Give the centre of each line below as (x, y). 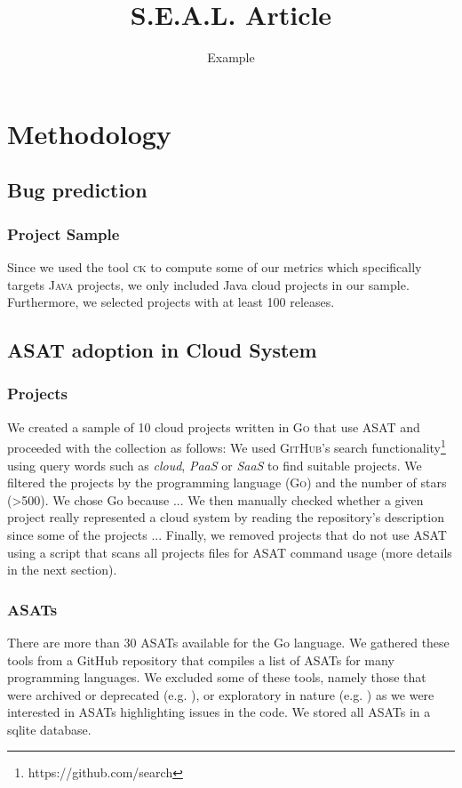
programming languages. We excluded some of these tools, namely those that (217, 677)
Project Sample (64, 233)
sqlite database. (49, 729)
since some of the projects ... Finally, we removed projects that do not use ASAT (227, 534)
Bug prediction (77, 190)
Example (231, 57)
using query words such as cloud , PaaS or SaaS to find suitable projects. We (215, 465)
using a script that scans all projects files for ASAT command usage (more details (230, 552)
